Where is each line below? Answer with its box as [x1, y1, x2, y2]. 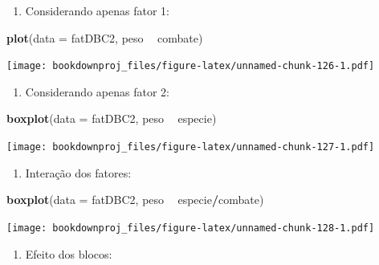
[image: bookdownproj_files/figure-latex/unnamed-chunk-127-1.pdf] [6, 141, 375, 153]
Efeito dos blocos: [25, 245, 112, 262]
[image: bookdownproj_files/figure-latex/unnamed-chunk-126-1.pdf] [6, 60, 375, 72]
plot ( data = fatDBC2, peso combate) [6, 29, 203, 46]
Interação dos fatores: [25, 164, 132, 181]
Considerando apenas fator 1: [25, 2, 169, 18]
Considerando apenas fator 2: [25, 83, 169, 100]
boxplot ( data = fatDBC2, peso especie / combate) [6, 191, 264, 208]
